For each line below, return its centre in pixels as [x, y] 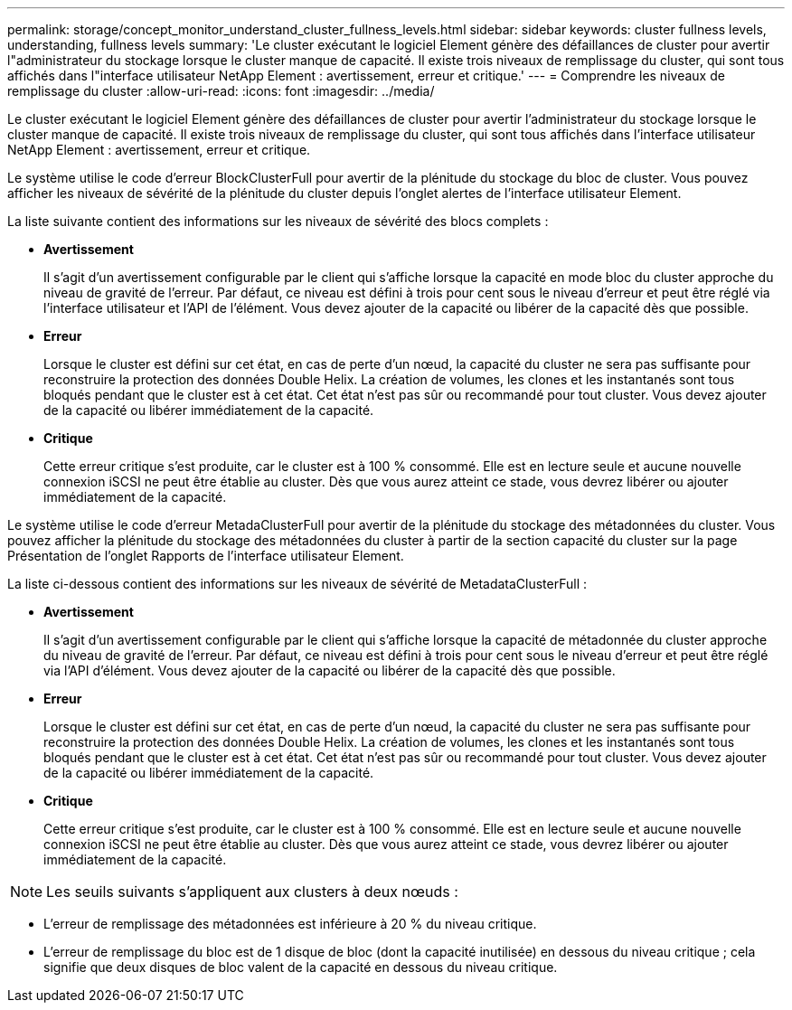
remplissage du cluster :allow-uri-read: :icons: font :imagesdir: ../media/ [221, 91]
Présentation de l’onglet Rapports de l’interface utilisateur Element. [206, 556]
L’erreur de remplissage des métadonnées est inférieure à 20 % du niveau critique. [290, 924]
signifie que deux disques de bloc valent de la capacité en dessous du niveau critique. [301, 967]
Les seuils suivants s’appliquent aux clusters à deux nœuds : [252, 892]
